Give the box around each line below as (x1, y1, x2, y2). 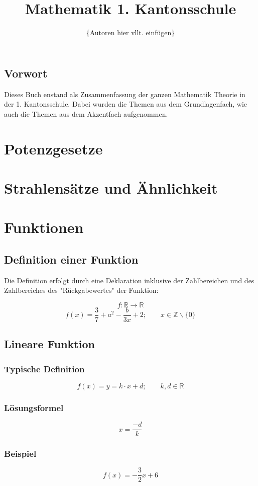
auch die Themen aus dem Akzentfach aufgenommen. (4, 108, 168, 119)
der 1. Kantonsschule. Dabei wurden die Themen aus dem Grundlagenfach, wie (4, 99, 247, 109)
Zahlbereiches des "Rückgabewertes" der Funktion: (4, 285, 159, 295)
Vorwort (4, 65, 48, 80)
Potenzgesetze (4, 138, 103, 158)
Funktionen (4, 217, 84, 237)
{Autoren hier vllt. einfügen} (86, 27, 175, 38)
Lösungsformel (4, 401, 64, 414)
